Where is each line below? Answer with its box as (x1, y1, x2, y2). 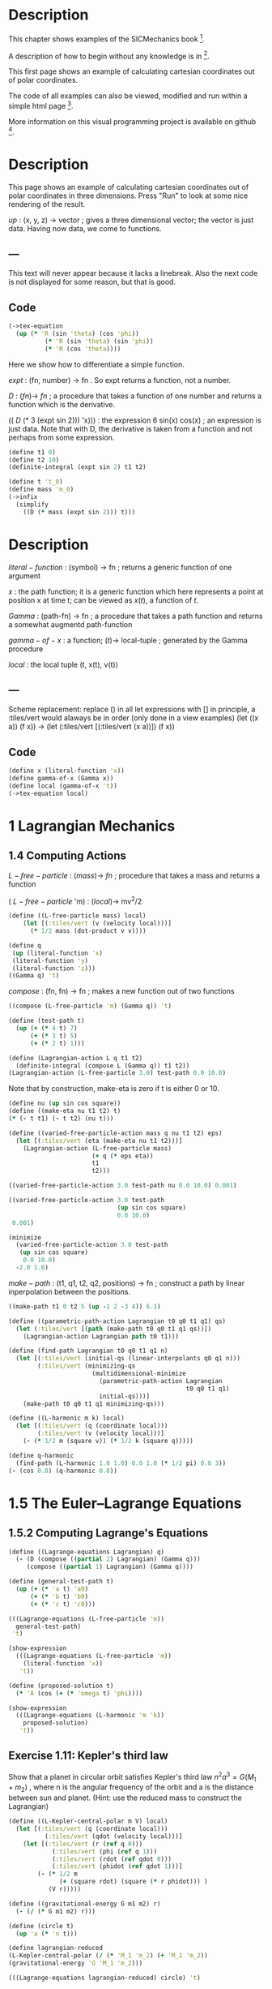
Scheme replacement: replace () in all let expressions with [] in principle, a (8, 704, 256, 715)
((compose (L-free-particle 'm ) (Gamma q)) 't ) (8, 1002, 172, 1011)
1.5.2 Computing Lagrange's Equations (8, 1527, 209, 1540)
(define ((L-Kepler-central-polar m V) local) (8, 1817, 168, 1826)
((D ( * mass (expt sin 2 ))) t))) (23, 508, 136, 516)
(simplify (15, 500, 49, 509)
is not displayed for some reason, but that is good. (8, 277, 176, 287)
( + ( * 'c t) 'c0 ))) (29, 1600, 96, 1608)
